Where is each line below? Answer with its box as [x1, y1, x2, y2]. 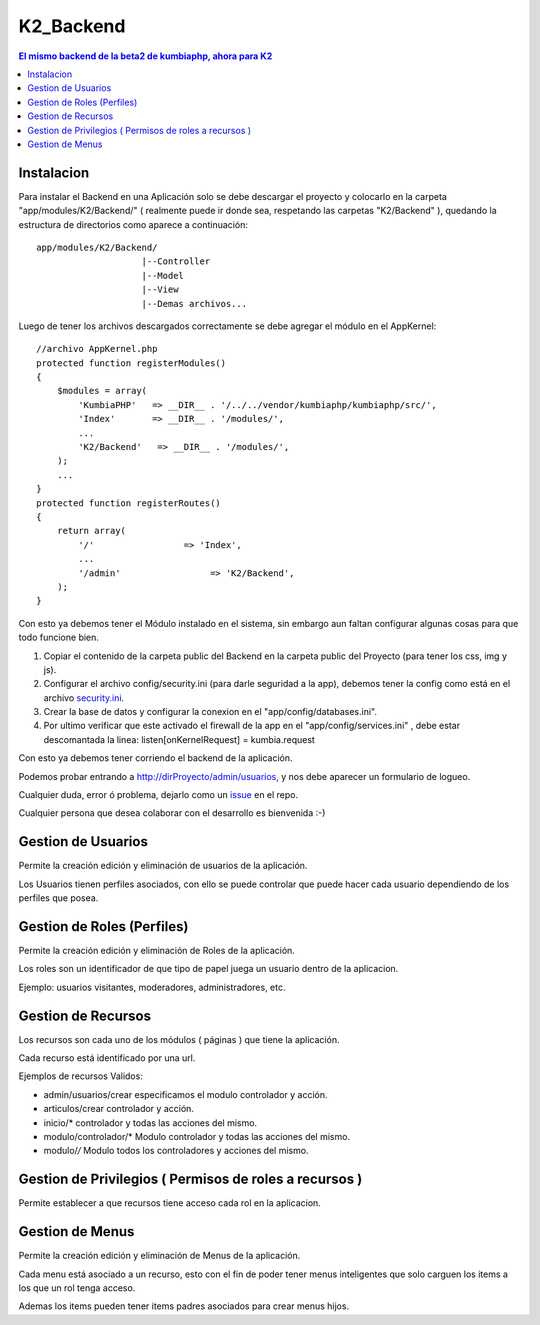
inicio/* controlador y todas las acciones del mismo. [43, 1116, 258, 1129]
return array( [56, 525, 127, 537]
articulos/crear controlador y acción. [43, 1103, 195, 1115]
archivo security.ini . [43, 691, 125, 704]
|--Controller [141, 256, 211, 267]
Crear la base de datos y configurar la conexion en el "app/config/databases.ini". [43, 706, 377, 718]
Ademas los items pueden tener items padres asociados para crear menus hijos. [18, 1300, 350, 1312]
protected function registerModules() [36, 357, 227, 369]
